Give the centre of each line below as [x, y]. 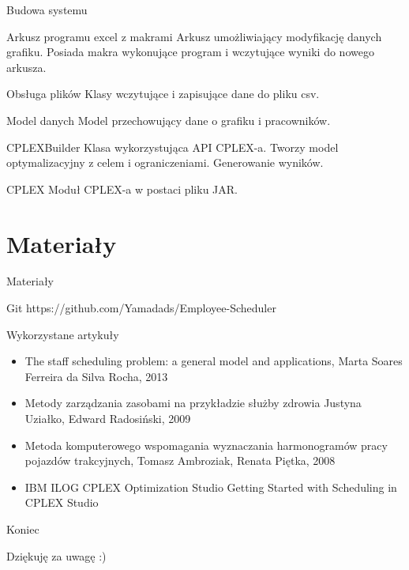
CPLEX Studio [62, 502]
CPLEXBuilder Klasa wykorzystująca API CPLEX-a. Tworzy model [173, 147]
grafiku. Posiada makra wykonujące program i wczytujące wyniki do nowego [190, 52]
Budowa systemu [47, 9]
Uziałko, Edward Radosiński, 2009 [108, 419]
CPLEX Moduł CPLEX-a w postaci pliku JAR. [122, 189]
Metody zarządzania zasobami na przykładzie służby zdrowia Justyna [193, 403]
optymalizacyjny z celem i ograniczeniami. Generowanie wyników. [165, 162]
